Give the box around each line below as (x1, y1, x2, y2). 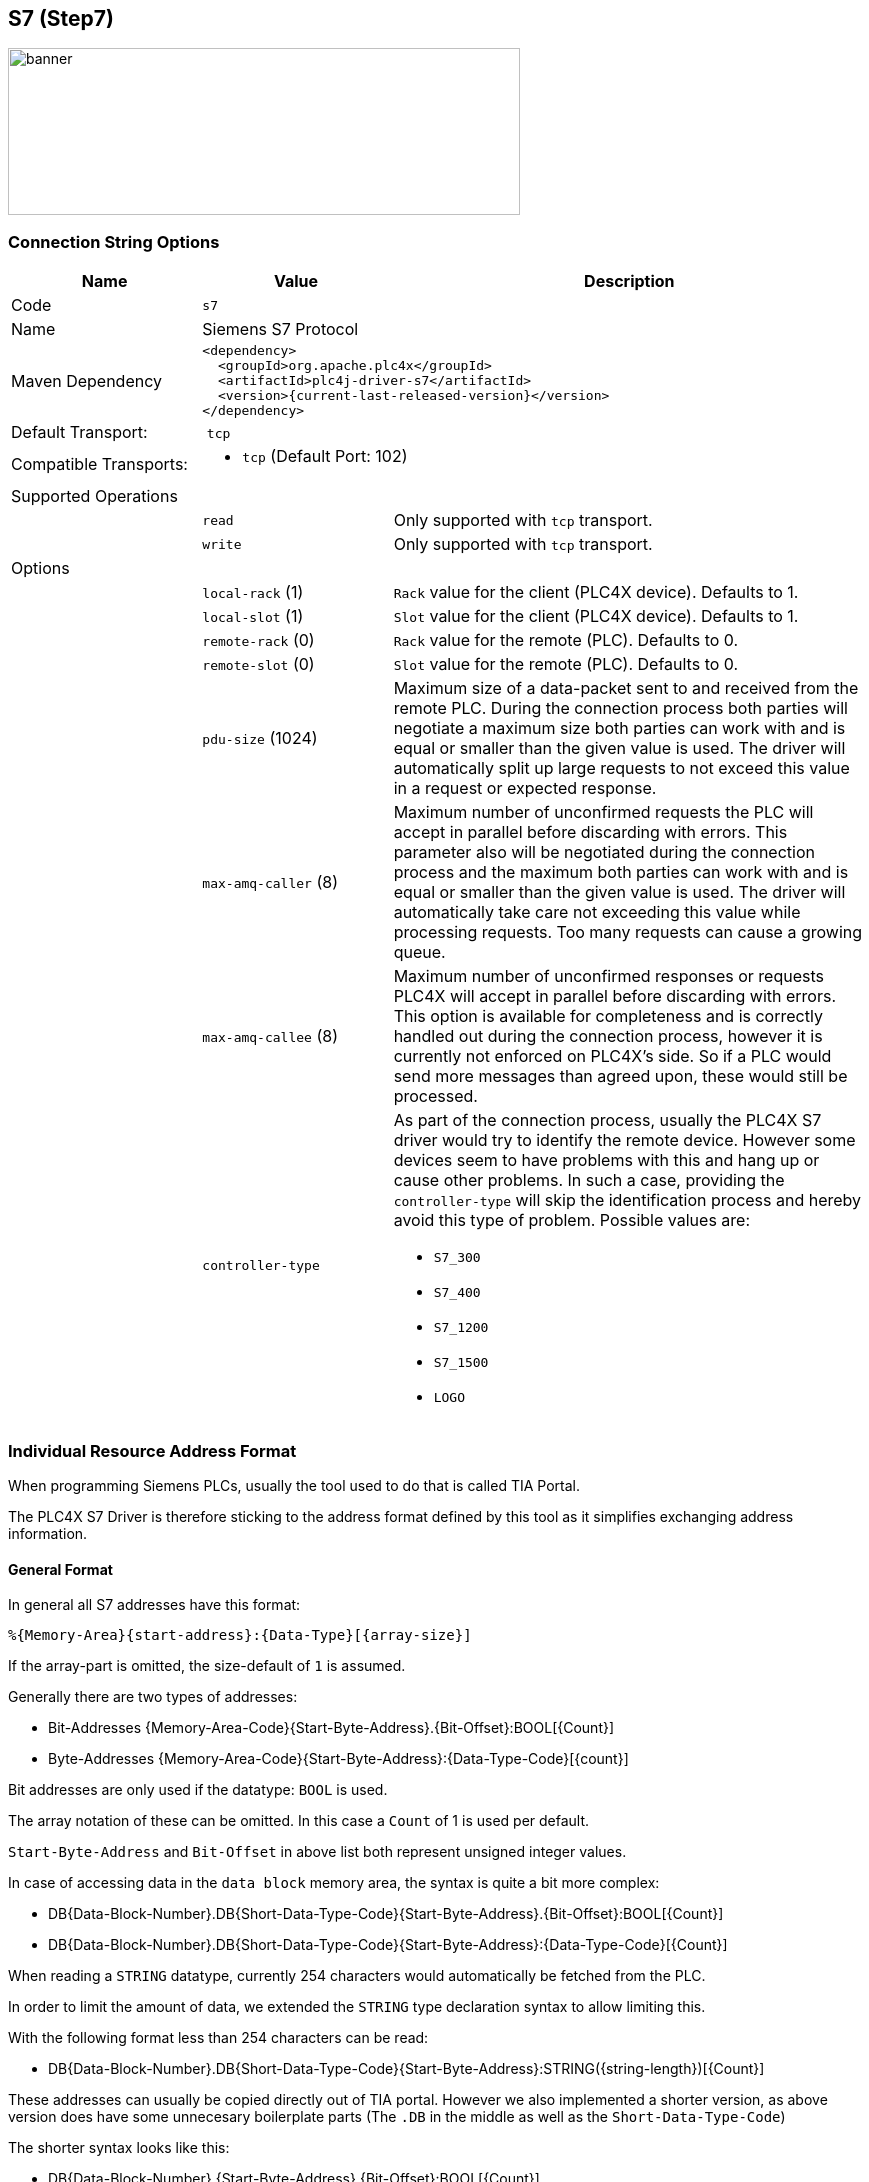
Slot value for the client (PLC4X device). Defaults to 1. (393, 606, 799, 627)
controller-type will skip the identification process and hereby (393, 1190, 862, 1211)
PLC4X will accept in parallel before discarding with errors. (393, 986, 837, 1007)
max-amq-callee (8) (202, 1026, 338, 1047)
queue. (393, 942, 446, 963)
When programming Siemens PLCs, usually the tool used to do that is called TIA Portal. (8, 1476, 580, 1494)
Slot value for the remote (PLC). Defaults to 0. (393, 654, 739, 675)
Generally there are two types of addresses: (8, 1688, 298, 1706)
